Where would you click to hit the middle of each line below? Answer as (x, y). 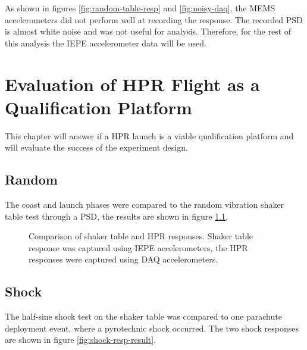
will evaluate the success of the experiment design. (96, 147)
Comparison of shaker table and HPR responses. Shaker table (141, 236)
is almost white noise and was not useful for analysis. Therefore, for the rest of (148, 31)
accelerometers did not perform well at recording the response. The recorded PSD (154, 19)
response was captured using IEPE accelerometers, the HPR (138, 247)
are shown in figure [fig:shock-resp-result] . (81, 340)
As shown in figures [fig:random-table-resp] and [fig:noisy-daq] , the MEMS (140, 8)
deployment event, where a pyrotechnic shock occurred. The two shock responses (152, 328)
